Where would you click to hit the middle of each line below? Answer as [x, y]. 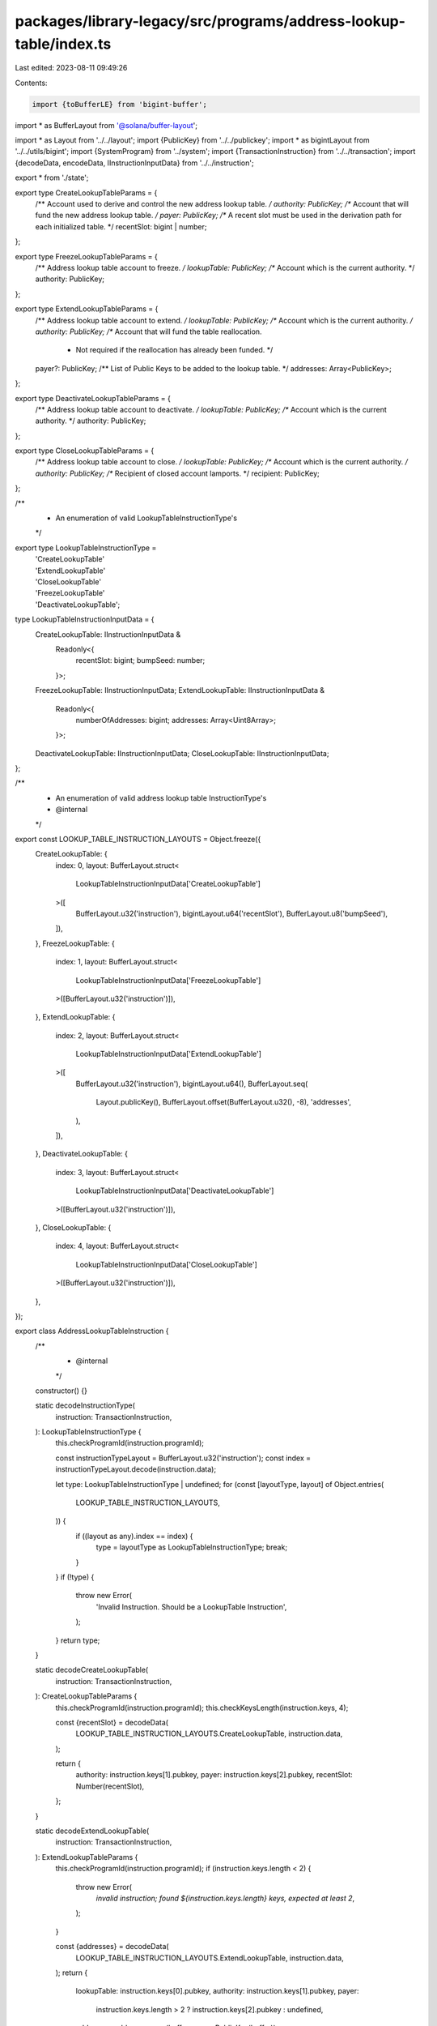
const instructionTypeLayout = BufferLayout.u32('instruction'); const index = [183, 1458]
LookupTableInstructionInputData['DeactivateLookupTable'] [175, 1190]
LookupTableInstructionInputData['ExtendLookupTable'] [169, 1054]
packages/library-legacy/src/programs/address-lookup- [210, 21]
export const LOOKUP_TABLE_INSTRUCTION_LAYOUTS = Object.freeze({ [138, 840]
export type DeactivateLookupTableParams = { [93, 398]
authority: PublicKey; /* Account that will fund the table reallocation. [148, 331]
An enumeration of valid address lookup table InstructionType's [161, 797]
